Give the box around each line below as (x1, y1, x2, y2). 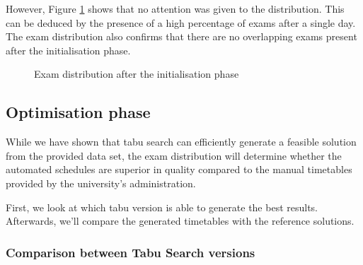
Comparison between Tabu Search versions (6, 243, 255, 261)
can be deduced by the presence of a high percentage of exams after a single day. (6, 15, 356, 30)
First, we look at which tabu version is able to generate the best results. (6, 199, 318, 214)
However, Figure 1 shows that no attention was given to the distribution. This (6, 1, 345, 16)
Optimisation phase (6, 101, 151, 123)
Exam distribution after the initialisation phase (34, 66, 239, 81)
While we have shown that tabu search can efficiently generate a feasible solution (6, 134, 357, 149)
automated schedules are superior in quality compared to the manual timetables (6, 162, 352, 177)
